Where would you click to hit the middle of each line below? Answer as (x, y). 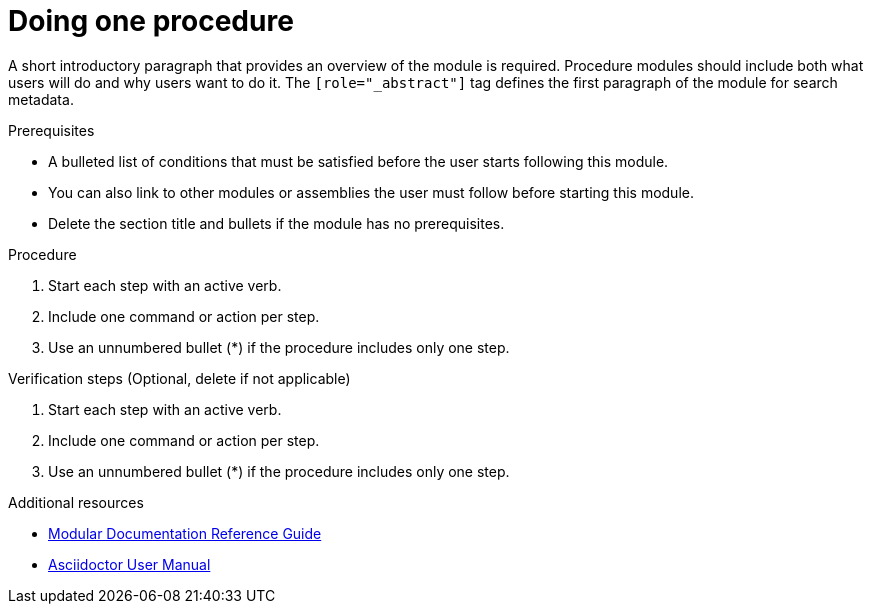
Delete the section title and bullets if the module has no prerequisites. (276, 223)
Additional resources (76, 502)
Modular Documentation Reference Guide (185, 533)
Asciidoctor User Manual (129, 564)
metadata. (41, 99)
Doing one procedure (151, 21)
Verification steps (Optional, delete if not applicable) (179, 378)
